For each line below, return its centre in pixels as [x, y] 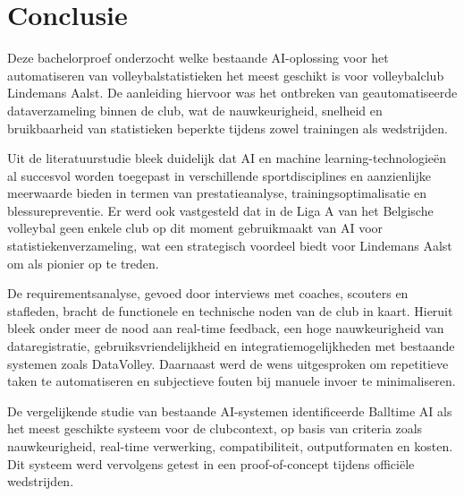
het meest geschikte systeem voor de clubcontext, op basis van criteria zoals [215, 428]
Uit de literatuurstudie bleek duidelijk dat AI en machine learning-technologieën [227, 158]
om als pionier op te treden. [83, 263]
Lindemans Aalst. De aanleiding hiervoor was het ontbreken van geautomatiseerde [232, 93]
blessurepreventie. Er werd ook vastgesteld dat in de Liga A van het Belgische [220, 210]
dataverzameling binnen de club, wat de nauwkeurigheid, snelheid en [195, 110]
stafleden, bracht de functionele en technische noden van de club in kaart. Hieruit [230, 310]
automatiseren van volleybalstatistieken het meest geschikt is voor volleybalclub [226, 75]
